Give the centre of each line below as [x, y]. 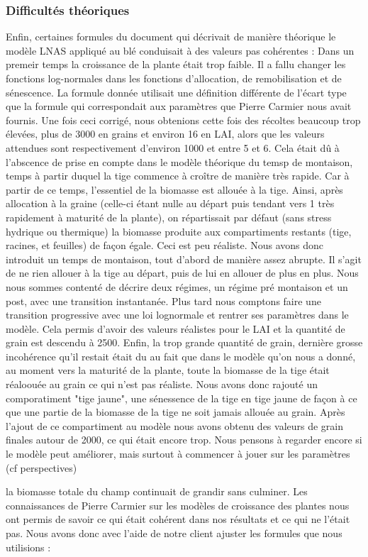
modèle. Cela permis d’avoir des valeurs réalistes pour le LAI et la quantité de [175, 328]
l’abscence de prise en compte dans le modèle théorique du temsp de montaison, [179, 161]
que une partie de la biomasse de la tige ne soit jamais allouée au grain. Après [175, 412]
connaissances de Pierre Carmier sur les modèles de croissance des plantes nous [178, 505]
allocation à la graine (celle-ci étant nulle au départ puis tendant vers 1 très [170, 203]
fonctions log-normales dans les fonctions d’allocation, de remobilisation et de [174, 78]
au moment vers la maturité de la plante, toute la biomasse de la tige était [168, 370]
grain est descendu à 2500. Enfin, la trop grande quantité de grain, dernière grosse [184, 342]
